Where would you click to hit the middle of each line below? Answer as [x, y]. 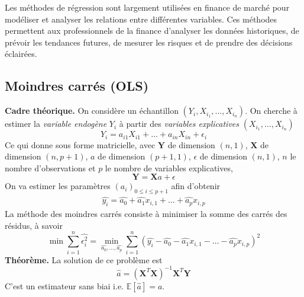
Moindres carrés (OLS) [77, 86]
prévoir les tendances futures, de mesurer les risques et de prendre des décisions [149, 42]
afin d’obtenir [196, 186]
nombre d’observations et [50, 167]
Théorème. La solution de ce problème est [84, 259]
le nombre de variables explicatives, [169, 167]
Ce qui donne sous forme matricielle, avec [80, 144]
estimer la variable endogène [56, 124]
